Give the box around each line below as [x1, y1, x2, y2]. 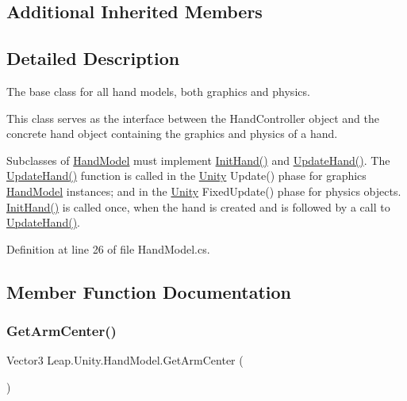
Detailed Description [6, 46, 180, 71]
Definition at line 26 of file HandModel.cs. [6, 240, 210, 257]
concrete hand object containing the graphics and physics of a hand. [6, 125, 338, 142]
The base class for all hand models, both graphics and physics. [6, 82, 310, 99]
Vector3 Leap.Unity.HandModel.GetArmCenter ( [6, 352, 244, 369]
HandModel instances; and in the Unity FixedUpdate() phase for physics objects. [6, 182, 401, 199]
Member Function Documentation [6, 279, 292, 304]
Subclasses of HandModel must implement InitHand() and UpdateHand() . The [6, 151, 390, 168]
